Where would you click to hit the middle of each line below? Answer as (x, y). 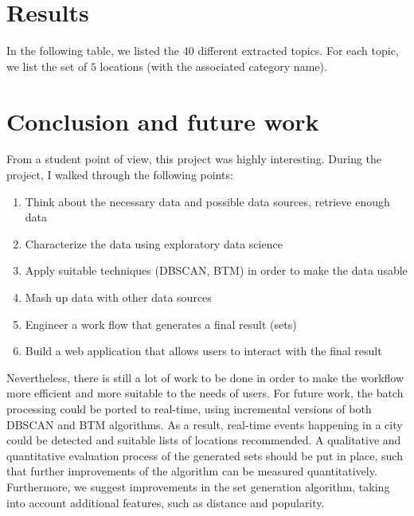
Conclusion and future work (163, 121)
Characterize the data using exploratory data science (154, 243)
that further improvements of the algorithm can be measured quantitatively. (192, 471)
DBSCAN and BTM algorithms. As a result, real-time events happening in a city (205, 424)
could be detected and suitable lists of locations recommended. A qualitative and (204, 440)
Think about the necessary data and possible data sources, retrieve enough (207, 201)
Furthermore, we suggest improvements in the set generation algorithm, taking (198, 486)
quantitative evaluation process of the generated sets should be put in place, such (205, 455)
